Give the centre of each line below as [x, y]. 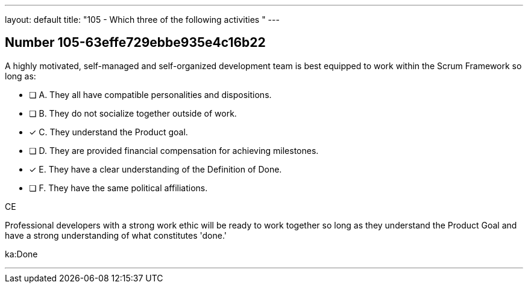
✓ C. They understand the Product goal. [108, 132]
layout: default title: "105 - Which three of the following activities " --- [142, 20]
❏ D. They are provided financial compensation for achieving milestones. [174, 150]
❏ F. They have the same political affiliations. [118, 188]
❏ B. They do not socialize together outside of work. [133, 113]
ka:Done [21, 254]
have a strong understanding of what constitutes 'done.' [116, 235]
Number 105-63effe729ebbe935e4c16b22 [135, 43]
